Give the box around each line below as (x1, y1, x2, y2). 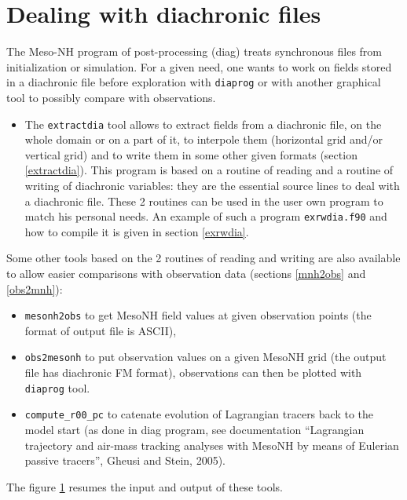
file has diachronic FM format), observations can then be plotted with (24, 364, 362, 381)
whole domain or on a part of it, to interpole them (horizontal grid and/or (24, 131, 383, 148)
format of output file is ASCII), (24, 322, 177, 338)
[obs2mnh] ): (6, 280, 63, 297)
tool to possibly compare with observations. (6, 89, 216, 105)
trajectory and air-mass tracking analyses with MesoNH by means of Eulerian (24, 436, 399, 453)
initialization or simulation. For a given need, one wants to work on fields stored (6, 58, 392, 75)
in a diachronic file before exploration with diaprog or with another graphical (6, 74, 381, 90)
